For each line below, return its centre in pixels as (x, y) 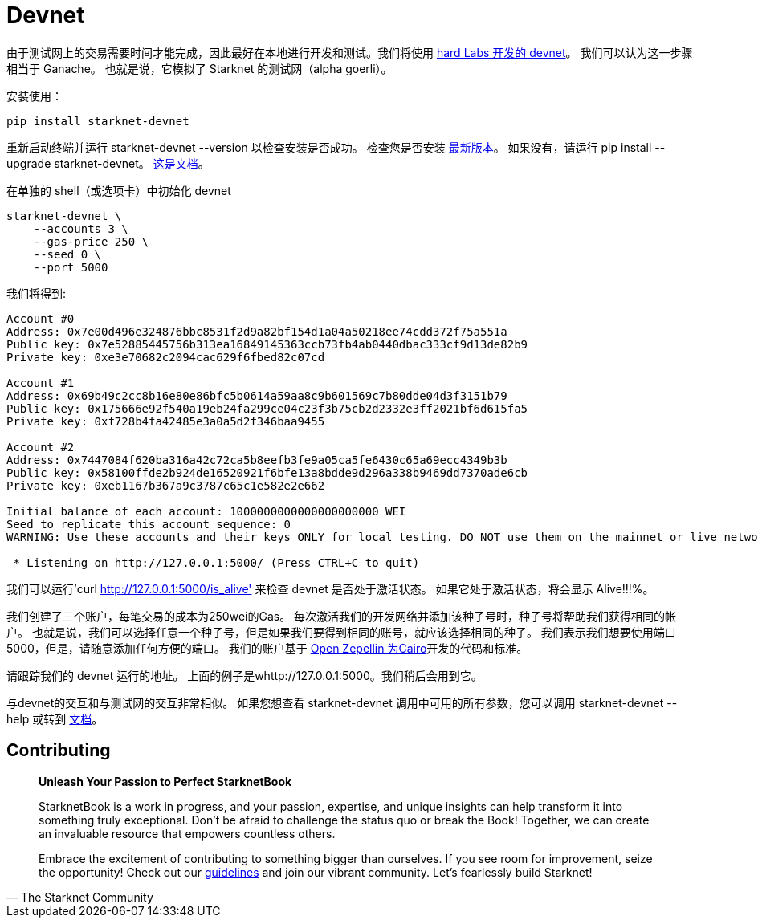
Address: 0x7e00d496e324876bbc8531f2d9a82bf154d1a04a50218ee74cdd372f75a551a (257, 331)
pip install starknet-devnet (98, 121)
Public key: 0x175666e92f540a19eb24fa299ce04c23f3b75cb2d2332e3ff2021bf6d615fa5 (267, 408)
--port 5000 (71, 267)
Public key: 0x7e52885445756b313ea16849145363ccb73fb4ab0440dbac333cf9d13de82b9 (267, 344)
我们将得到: (37, 293)
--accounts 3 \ (81, 228)
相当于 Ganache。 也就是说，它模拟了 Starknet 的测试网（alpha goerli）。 (200, 68)
